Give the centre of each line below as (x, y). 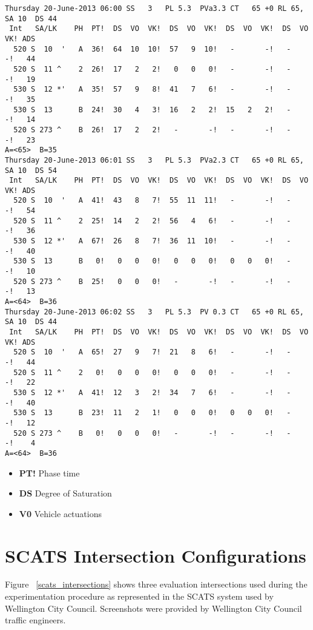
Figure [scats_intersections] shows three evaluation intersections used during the (156, 584)
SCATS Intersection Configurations (156, 555)
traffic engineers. (35, 620)
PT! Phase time (49, 472)
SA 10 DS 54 (31, 170)
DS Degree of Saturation (65, 493)
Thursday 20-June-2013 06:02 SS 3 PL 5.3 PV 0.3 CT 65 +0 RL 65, (154, 312)
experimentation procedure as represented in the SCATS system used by (139, 596)
